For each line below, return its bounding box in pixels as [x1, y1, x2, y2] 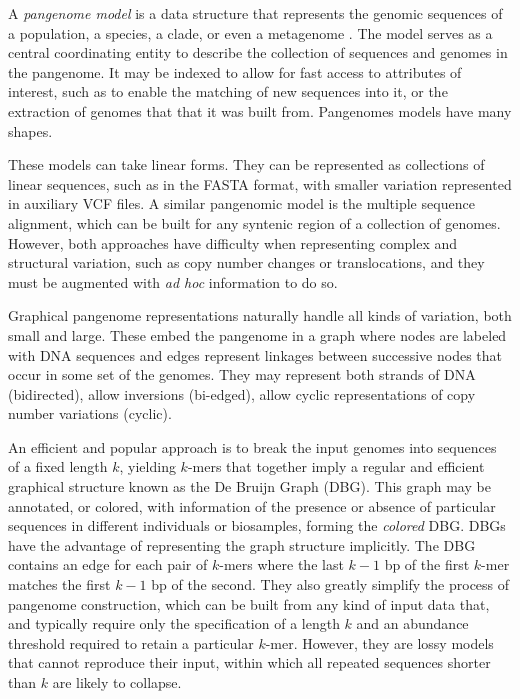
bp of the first [384, 554, 470, 575]
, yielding [119, 456, 176, 477]
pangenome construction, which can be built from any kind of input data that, [8, 593, 490, 614]
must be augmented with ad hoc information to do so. [8, 271, 338, 292]
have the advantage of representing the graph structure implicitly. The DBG [8, 534, 476, 555]
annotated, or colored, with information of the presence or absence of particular [8, 495, 496, 516]
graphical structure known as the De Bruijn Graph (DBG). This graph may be [8, 476, 491, 497]
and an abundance [356, 613, 469, 634]
